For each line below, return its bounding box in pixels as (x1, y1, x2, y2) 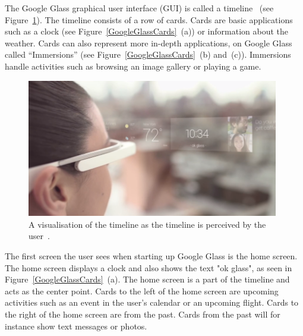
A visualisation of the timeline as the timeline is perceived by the (29, 218, 266, 230)
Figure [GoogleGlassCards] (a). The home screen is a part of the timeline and (5, 273, 290, 285)
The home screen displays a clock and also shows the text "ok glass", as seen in (5, 261, 292, 274)
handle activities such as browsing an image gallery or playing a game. (5, 59, 261, 72)
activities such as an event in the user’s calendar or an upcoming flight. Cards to (5, 296, 299, 309)
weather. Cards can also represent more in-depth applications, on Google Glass (5, 36, 292, 49)
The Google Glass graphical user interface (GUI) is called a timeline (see (5, 2, 274, 14)
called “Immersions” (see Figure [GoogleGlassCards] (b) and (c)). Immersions (5, 48, 291, 61)
